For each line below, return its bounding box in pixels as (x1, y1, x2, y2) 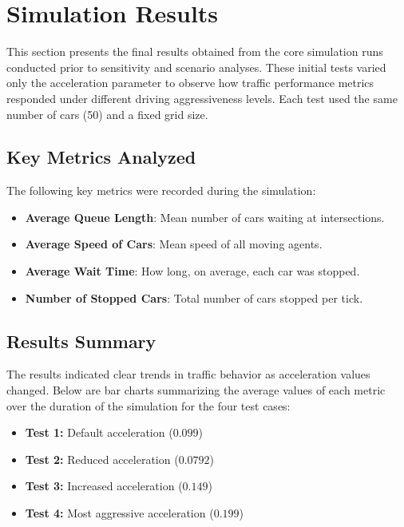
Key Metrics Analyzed (6, 145, 196, 169)
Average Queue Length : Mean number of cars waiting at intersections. (25, 208, 385, 225)
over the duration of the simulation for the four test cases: (6, 397, 291, 414)
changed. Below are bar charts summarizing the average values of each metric (6, 382, 386, 398)
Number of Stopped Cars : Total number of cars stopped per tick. (25, 289, 363, 306)
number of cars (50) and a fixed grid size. (6, 105, 208, 122)
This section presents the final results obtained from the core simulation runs (6, 43, 383, 60)
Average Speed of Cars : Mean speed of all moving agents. (25, 236, 323, 252)
